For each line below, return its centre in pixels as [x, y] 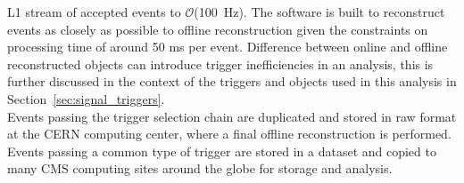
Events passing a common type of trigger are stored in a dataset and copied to [222, 151]
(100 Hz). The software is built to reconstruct [319, 12]
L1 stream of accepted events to [94, 12]
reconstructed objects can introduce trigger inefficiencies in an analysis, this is [220, 64]
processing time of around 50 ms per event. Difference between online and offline [228, 47]
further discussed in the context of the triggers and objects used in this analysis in [232, 81]
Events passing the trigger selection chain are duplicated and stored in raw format [232, 116]
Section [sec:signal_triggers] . [86, 98]
